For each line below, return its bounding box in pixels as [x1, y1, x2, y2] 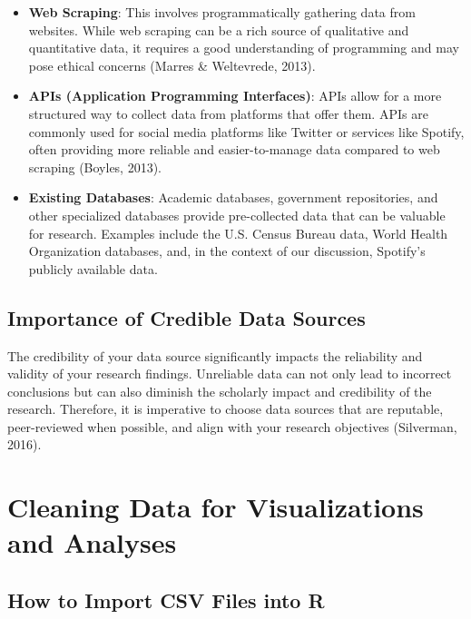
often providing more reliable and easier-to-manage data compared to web [28, 140, 440, 159]
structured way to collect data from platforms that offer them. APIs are [28, 103, 428, 123]
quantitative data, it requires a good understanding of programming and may [28, 38, 459, 57]
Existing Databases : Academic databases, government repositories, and [28, 188, 438, 207]
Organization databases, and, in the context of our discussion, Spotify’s [28, 241, 426, 260]
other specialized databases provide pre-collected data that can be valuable [28, 205, 446, 224]
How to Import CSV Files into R [7, 586, 325, 614]
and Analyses [7, 524, 177, 561]
